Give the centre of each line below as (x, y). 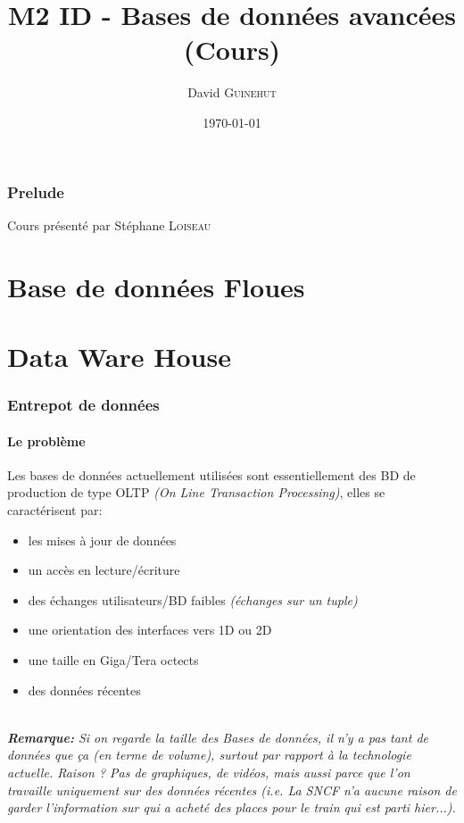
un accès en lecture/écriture (104, 570)
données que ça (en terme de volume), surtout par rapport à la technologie (209, 755)
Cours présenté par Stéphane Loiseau (109, 224)
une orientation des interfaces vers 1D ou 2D (150, 630)
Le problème (46, 441)
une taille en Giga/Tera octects (113, 659)
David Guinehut (232, 92)
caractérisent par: (55, 509)
